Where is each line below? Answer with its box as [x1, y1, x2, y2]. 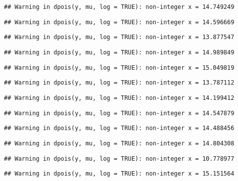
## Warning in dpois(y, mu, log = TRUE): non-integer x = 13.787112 [4, 79, 235, 87]
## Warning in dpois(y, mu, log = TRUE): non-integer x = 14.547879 [4, 109, 235, 117]
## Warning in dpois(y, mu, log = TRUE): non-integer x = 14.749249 [4, 3, 235, 10]
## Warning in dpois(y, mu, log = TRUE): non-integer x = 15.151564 [4, 170, 235, 178]
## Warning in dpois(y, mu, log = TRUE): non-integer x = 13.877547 [4, 34, 235, 41]
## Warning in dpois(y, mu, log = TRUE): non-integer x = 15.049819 [4, 64, 235, 71]
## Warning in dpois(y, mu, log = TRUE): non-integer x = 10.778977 [4, 155, 235, 162]
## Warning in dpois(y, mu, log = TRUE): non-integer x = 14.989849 [4, 48, 235, 56]
